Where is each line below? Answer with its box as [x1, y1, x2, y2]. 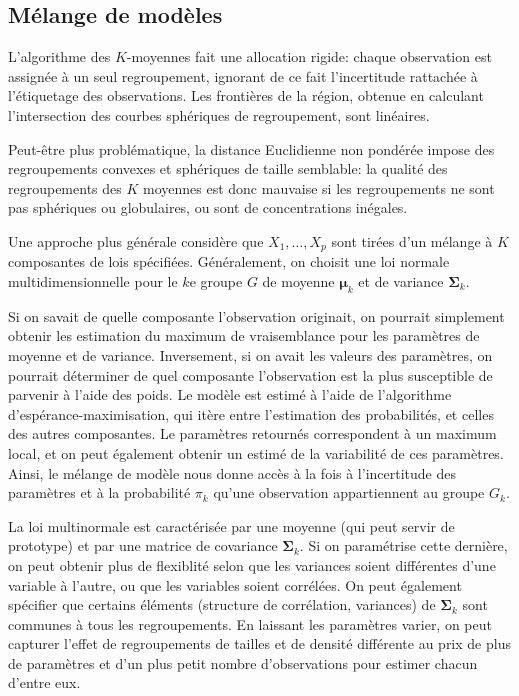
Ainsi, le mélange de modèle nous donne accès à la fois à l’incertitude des [8, 462, 456, 483]
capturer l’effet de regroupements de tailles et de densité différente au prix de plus [8, 633, 511, 654]
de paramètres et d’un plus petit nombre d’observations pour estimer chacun [8, 652, 478, 673]
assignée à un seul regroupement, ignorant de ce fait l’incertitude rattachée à [8, 65, 478, 86]
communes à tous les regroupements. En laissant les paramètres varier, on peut [8, 613, 492, 634]
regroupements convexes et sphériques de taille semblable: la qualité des [8, 158, 448, 179]
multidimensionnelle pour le [8, 271, 178, 291]
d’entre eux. [8, 672, 81, 693]
